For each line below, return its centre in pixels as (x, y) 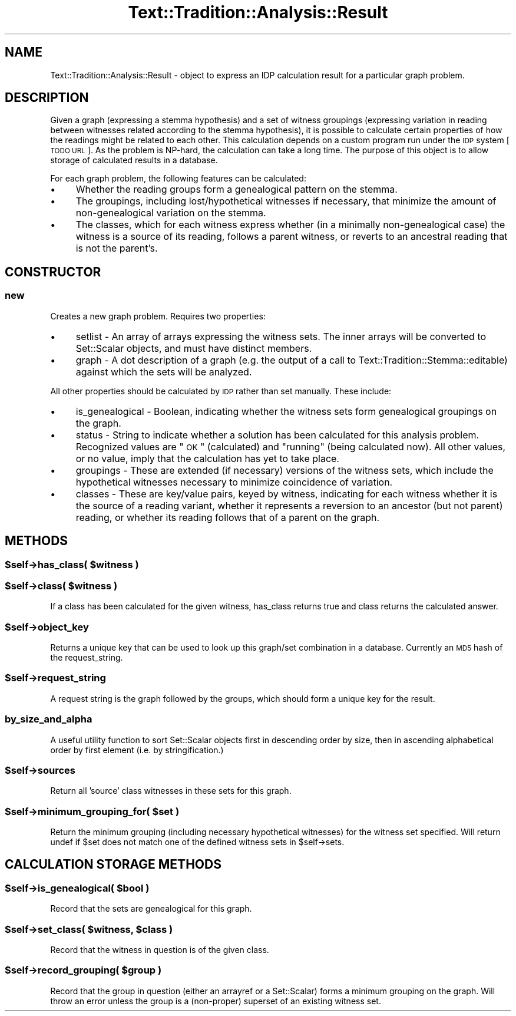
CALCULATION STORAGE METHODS (113, 865)
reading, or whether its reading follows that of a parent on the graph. (228, 517)
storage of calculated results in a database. (134, 160)
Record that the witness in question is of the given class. (160, 949)
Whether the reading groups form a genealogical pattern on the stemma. (236, 189)
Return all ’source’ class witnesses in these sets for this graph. (171, 791)
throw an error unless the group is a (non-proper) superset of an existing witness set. (216, 1001)
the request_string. (87, 657)
